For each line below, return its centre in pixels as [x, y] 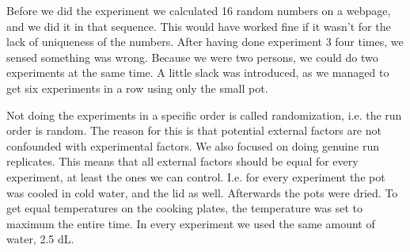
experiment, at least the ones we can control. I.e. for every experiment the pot [196, 176]
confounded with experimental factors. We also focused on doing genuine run [193, 145]
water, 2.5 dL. [40, 239]
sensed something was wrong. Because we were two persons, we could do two [192, 57]
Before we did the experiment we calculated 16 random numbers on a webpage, [199, 10]
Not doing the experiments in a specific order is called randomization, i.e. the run [204, 115]
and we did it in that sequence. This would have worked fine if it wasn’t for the [199, 26]
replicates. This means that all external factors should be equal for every [182, 161]
